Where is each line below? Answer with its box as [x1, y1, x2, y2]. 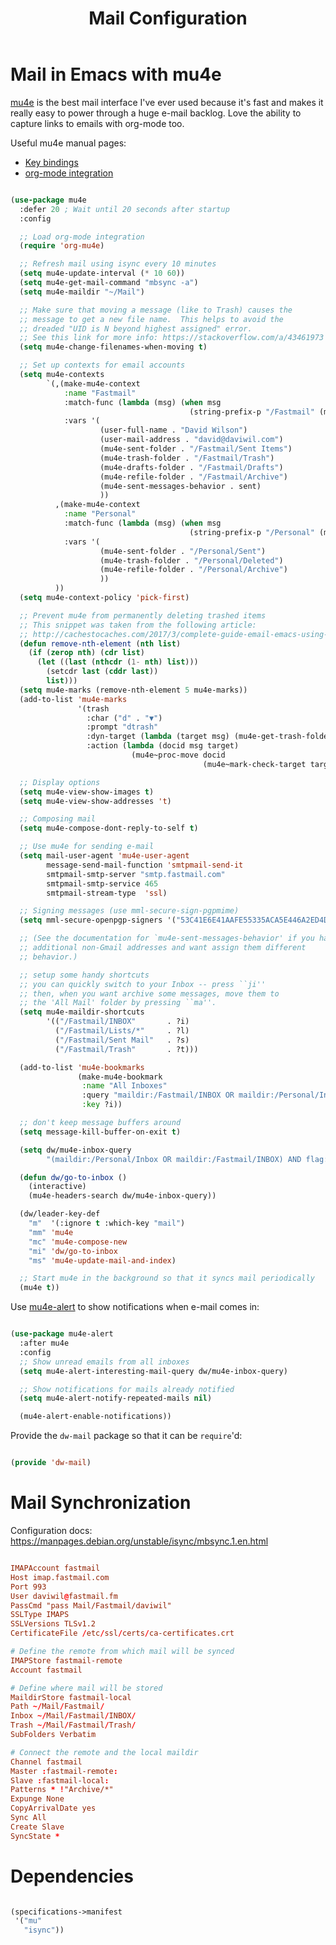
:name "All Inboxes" [81, 1081, 168, 1091]
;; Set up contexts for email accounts [19, 360, 186, 371]
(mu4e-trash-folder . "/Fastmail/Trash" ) [99, 453, 275, 463]
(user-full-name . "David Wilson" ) [99, 425, 248, 436]
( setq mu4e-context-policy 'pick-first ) [19, 593, 190, 603]
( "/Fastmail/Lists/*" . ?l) [54, 1026, 190, 1036]
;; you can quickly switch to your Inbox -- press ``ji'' [19, 979, 267, 989]
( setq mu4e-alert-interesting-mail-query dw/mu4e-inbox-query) [19, 1366, 288, 1376]
